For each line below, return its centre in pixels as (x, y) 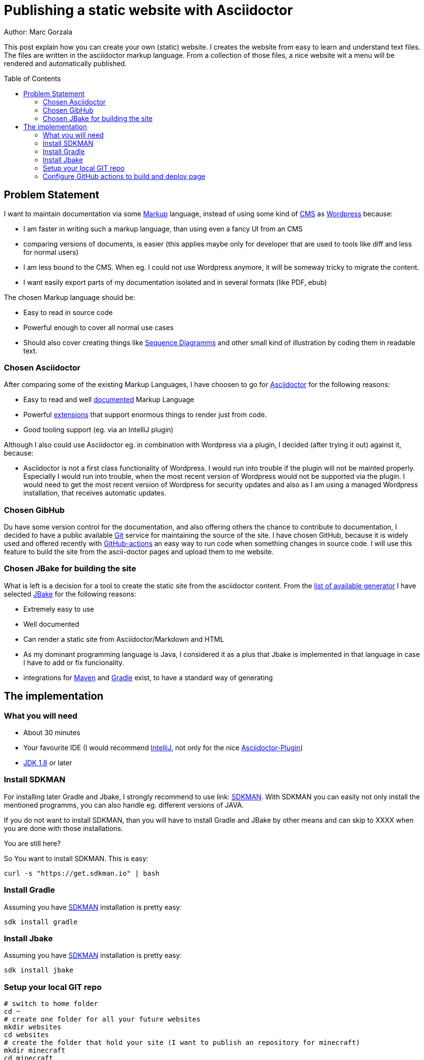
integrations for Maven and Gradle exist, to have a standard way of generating (148, 677)
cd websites (26, 1035)
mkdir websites (33, 1027)
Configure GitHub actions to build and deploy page (124, 176)
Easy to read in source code (68, 312)
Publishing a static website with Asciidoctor (148, 10)
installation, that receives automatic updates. (95, 493)
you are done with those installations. (64, 828)
